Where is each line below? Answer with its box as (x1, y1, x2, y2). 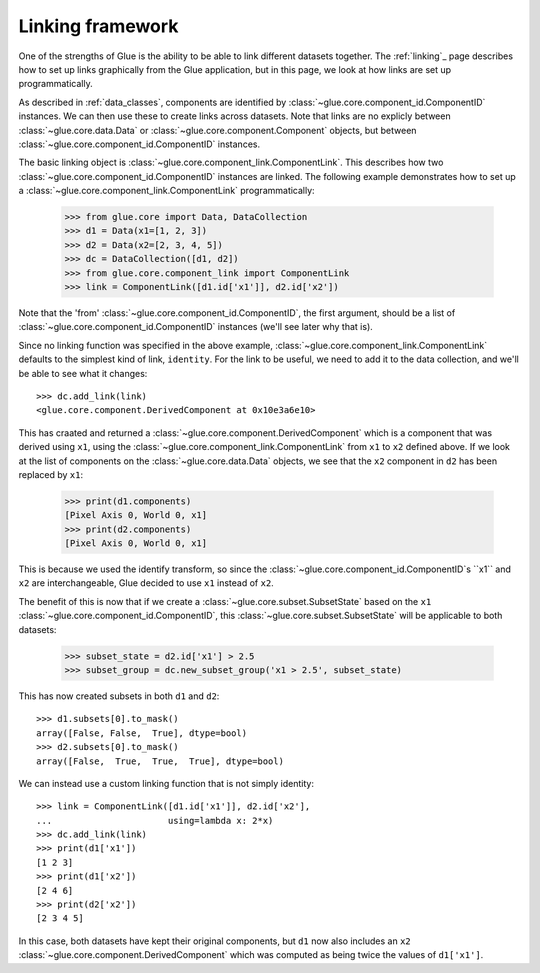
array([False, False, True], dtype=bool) (36, 727, 248, 739)
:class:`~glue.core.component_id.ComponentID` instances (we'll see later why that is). (18, 321, 374, 333)
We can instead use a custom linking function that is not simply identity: (18, 777, 315, 789)
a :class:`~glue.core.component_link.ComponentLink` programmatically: (18, 185, 315, 197)
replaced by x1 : (18, 468, 84, 480)
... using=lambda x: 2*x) (36, 815, 274, 826)
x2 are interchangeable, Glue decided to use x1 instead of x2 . (18, 577, 274, 589)
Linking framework (18, 15, 179, 37)
